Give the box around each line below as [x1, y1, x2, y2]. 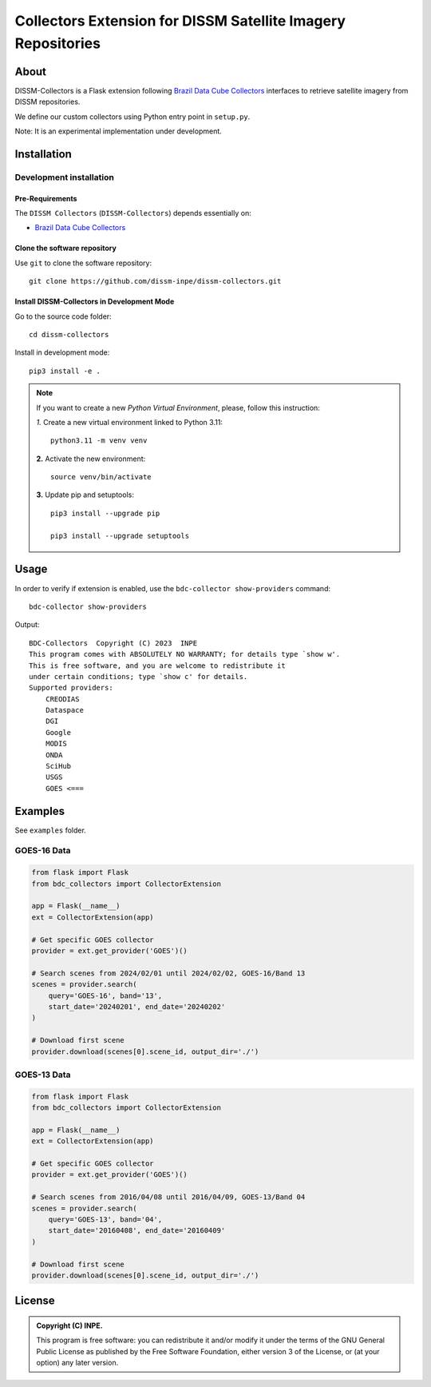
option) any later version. [36, 1358, 119, 1368]
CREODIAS [45, 694, 80, 703]
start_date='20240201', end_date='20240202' [48, 1002, 226, 1011]
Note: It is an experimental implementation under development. [14, 126, 223, 136]
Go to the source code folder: [14, 312, 112, 321]
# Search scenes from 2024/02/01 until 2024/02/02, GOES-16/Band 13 [31, 968, 306, 978]
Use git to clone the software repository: [14, 258, 152, 268]
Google [45, 728, 72, 737]
